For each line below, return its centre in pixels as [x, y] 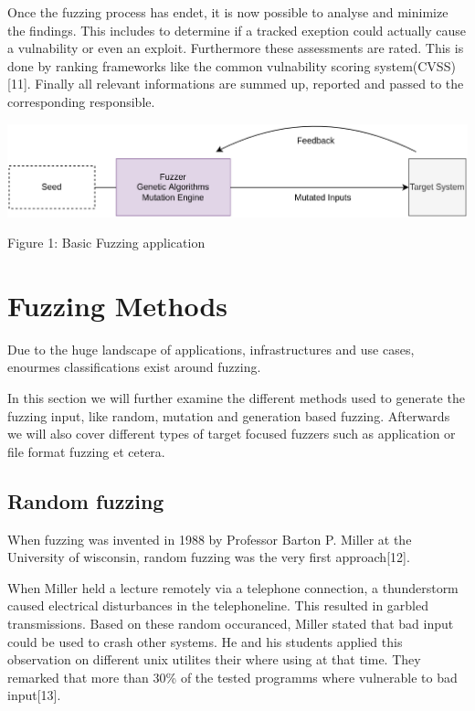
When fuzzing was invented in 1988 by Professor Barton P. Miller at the [210, 539]
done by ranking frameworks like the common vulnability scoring [189, 65]
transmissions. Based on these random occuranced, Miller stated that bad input [231, 623]
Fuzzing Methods [118, 305]
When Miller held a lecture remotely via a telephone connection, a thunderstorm [233, 587]
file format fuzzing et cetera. [86, 451]
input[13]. [34, 695]
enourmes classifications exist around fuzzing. [134, 367]
